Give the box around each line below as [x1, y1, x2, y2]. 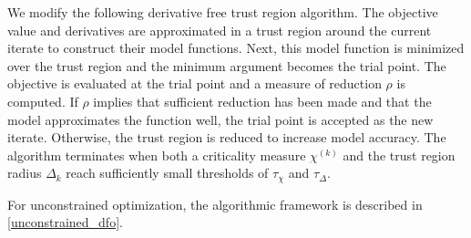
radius [7, 163, 42, 182]
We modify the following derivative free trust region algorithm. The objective [7, 3, 438, 21]
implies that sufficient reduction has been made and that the [93, 91, 432, 110]
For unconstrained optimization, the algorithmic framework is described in [7, 194, 423, 213]
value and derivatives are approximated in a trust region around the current [7, 20, 432, 39]
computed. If [7, 91, 78, 110]
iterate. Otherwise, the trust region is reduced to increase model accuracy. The [7, 128, 446, 147]
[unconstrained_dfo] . [7, 212, 123, 232]
